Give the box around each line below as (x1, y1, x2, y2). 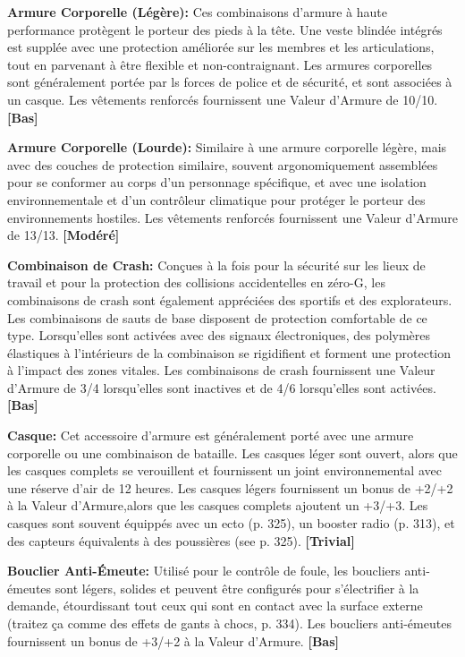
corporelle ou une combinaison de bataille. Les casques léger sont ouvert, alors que (7, 443, 458, 462)
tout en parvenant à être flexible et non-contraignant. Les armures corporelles (7, 55, 433, 73)
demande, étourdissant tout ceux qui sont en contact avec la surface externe (7, 596, 423, 615)
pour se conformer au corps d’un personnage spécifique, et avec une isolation (7, 173, 427, 192)
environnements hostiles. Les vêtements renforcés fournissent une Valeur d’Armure (7, 208, 458, 226)
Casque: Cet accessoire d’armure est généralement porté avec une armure (7, 426, 414, 445)
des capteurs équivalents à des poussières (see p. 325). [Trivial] (7, 531, 355, 550)
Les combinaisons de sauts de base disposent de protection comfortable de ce (7, 308, 427, 327)
